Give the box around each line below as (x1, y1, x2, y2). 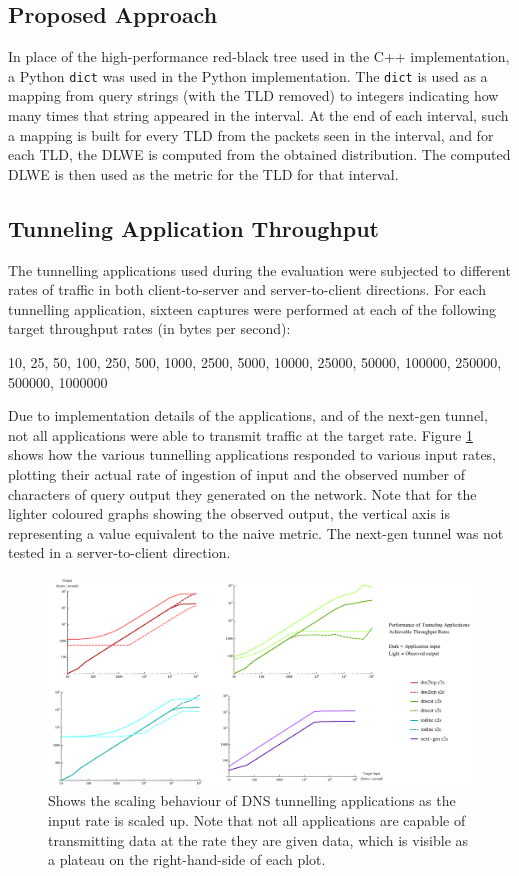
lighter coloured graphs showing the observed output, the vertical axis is (8, 503, 450, 524)
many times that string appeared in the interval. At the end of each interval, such (8, 105, 509, 126)
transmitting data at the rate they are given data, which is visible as (48, 829, 469, 850)
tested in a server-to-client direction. (8, 542, 231, 563)
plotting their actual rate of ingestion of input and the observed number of (8, 463, 465, 484)
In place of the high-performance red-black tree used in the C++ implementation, (8, 46, 510, 67)
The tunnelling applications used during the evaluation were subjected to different (8, 259, 511, 280)
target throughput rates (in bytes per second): (8, 318, 291, 339)
